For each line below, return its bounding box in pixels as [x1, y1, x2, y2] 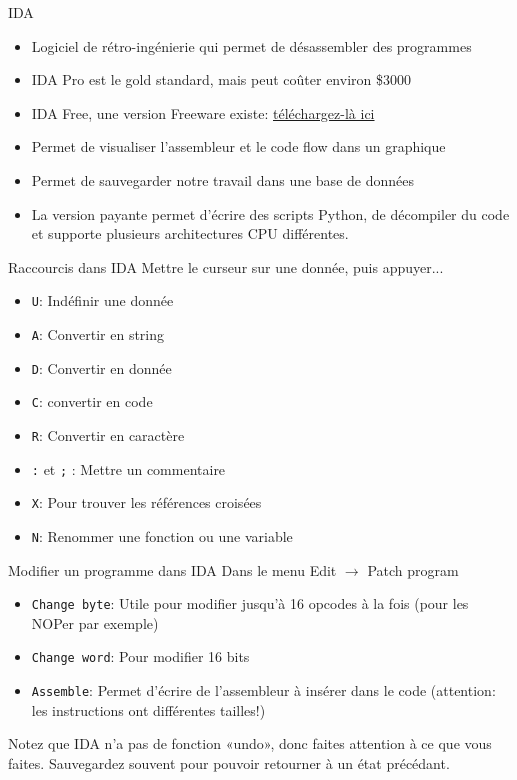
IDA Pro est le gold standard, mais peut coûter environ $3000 [31, 69, 411, 90]
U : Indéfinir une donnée [31, 290, 174, 311]
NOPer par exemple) [31, 612, 159, 633]
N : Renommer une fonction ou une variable [31, 525, 293, 546]
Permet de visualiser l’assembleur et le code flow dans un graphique [31, 136, 446, 157]
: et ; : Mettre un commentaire [31, 458, 226, 479]
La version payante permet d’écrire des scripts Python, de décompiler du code [31, 203, 510, 224]
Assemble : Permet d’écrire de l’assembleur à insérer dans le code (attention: [31, 680, 496, 701]
